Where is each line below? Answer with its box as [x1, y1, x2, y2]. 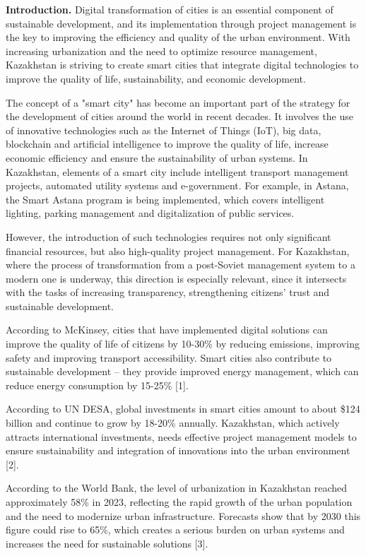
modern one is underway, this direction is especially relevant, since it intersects [6, 271, 347, 285]
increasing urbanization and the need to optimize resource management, [6, 43, 317, 58]
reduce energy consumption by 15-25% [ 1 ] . [6, 377, 189, 392]
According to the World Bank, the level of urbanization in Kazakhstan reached [6, 480, 348, 495]
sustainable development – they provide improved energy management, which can [6, 364, 359, 379]
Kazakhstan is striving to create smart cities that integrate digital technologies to [6, 57, 359, 72]
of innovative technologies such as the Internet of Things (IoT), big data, [6, 122, 321, 137]
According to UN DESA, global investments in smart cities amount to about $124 [6, 401, 360, 416]
